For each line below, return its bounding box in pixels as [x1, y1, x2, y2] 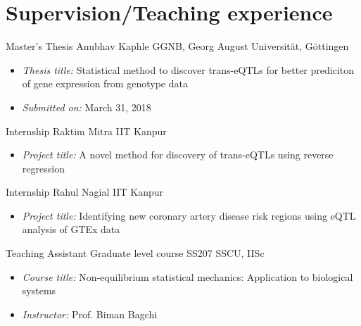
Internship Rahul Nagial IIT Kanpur [6, 184, 164, 199]
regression [22, 161, 65, 175]
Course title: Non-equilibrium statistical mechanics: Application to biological [22, 269, 353, 284]
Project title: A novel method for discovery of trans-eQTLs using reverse [22, 147, 334, 162]
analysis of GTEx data [22, 222, 120, 237]
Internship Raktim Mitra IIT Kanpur [6, 123, 167, 138]
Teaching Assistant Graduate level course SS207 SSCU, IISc [6, 246, 265, 261]
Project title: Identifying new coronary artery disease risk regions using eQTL [22, 208, 356, 222]
